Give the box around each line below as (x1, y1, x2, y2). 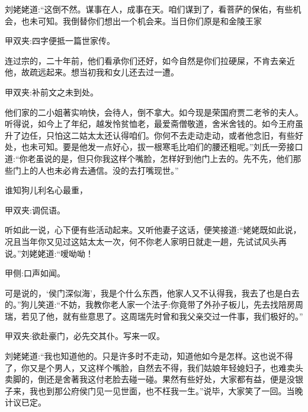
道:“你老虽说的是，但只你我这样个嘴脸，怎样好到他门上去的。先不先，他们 (5, 152, 293, 164)
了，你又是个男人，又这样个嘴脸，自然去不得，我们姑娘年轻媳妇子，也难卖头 (5, 361, 303, 373)
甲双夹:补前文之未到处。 (5, 85, 98, 98)
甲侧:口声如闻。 (5, 267, 65, 279)
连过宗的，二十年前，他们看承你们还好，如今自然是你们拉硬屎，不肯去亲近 (5, 54, 295, 66)
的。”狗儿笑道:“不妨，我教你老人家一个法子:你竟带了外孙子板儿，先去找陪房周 (5, 298, 303, 311)
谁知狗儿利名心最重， (5, 184, 88, 196)
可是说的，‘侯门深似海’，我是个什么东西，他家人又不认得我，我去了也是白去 (5, 286, 300, 299)
